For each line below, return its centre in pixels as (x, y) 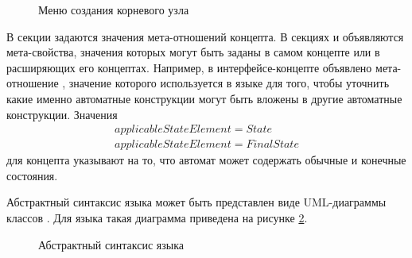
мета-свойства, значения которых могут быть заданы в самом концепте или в (193, 52)
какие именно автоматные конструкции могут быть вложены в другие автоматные (204, 98)
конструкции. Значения (62, 114)
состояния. (32, 175)
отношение (33, 83)
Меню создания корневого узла (114, 10)
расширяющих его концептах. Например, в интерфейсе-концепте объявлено (189, 67)
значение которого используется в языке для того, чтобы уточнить (229, 83)
